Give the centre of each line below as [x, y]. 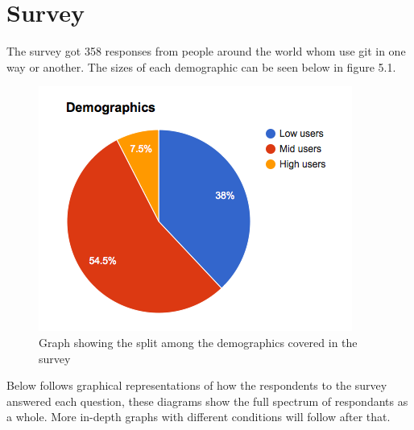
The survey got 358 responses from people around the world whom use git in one [206, 51]
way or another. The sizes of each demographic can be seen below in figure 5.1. [201, 66]
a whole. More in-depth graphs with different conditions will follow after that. [199, 417]
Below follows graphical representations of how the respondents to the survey [197, 385]
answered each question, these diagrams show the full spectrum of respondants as [207, 401]
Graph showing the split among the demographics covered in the [198, 342]
